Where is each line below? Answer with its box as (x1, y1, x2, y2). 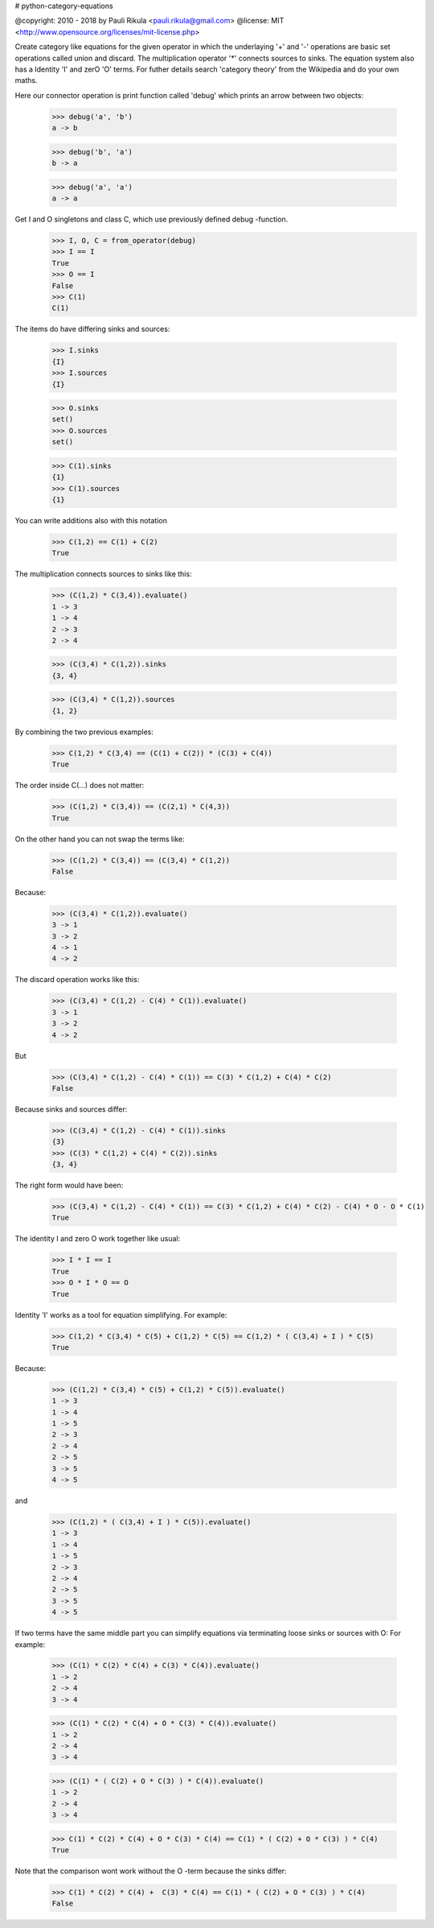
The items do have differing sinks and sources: (14, 324, 170, 334)
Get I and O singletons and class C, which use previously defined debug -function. (14, 214, 289, 225)
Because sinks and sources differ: (14, 1104, 128, 1114)
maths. (14, 76, 38, 85)
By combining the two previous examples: (14, 727, 154, 737)
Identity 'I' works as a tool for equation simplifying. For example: (14, 1310, 227, 1319)
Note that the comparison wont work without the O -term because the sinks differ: (14, 1866, 287, 1876)
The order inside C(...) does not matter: (14, 781, 145, 791)
